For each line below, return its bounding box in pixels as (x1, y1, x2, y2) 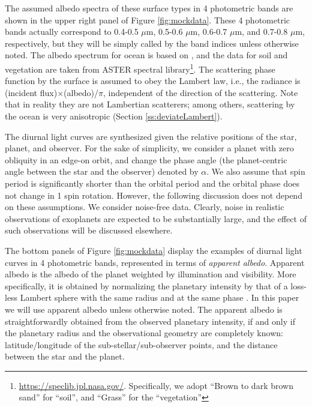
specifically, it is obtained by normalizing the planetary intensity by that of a (5, 279, 288, 292)
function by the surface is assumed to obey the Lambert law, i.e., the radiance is (5, 74, 301, 87)
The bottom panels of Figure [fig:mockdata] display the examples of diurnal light (5, 244, 302, 256)
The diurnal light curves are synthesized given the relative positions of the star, (5, 130, 297, 142)
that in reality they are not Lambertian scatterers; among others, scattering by (5, 98, 295, 110)
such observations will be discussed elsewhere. (5, 224, 173, 237)
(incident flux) (5, 86, 58, 98)
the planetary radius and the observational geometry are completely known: (5, 327, 283, 339)
